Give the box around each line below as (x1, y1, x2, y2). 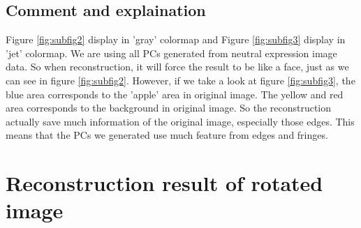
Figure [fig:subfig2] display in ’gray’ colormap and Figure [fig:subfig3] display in (6, 32, 346, 47)
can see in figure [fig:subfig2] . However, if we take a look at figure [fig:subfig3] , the (6, 73, 355, 87)
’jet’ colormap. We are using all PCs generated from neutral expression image (6, 45, 337, 60)
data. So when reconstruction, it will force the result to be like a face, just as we (6, 59, 349, 74)
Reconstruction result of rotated (6, 169, 323, 197)
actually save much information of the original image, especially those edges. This (6, 114, 355, 128)
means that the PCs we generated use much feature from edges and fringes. (6, 128, 328, 142)
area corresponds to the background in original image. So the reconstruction (6, 100, 332, 115)
